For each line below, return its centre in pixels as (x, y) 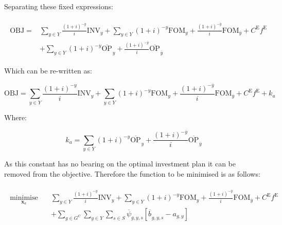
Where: (15, 117)
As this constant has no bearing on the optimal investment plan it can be (120, 164)
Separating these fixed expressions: (59, 6)
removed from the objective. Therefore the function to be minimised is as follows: (132, 173)
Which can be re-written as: (48, 71)
